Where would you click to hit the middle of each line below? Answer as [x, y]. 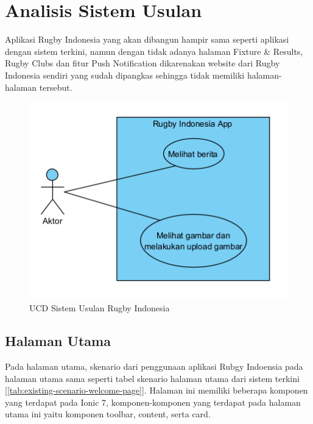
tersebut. [56, 87]
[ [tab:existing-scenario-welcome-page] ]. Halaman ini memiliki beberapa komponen [156, 390]
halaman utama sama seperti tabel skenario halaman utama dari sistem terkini [152, 378]
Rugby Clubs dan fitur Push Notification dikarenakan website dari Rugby [142, 63]
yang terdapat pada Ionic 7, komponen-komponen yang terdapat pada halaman [153, 402]
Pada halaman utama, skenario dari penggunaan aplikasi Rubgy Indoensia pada [154, 366]
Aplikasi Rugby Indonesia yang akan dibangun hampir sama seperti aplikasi [147, 39]
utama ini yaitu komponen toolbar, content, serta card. [108, 414]
